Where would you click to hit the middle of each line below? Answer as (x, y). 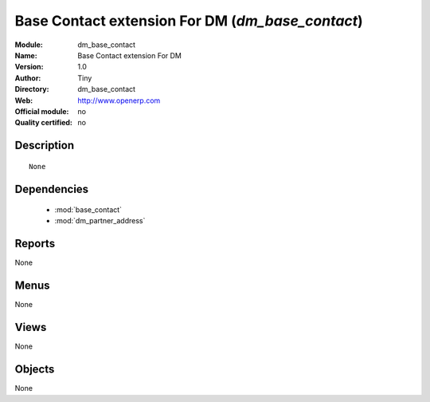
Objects (35, 370)
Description (45, 146)
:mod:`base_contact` (88, 210)
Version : (29, 67)
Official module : (42, 111)
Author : (28, 78)
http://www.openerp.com (119, 100)
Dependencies (52, 189)
